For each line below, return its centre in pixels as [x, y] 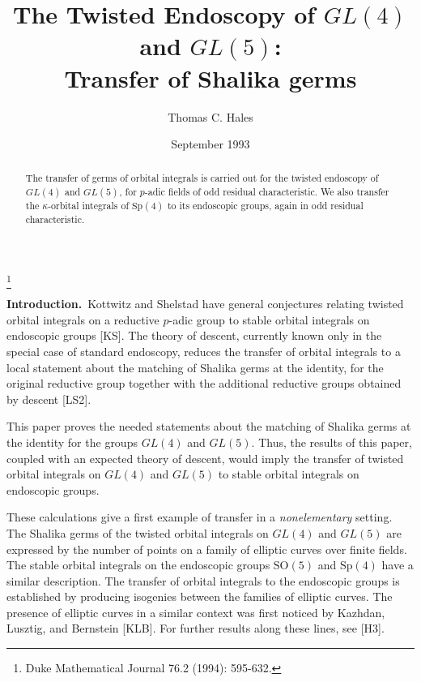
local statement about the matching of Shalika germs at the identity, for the [195, 367]
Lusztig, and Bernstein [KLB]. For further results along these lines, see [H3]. [196, 628]
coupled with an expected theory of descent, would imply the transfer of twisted [205, 458]
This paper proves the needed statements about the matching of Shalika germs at [209, 426]
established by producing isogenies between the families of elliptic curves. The [200, 596]
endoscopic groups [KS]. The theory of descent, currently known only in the [194, 335]
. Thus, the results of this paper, [332, 442]
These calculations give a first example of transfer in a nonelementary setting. [200, 517]
